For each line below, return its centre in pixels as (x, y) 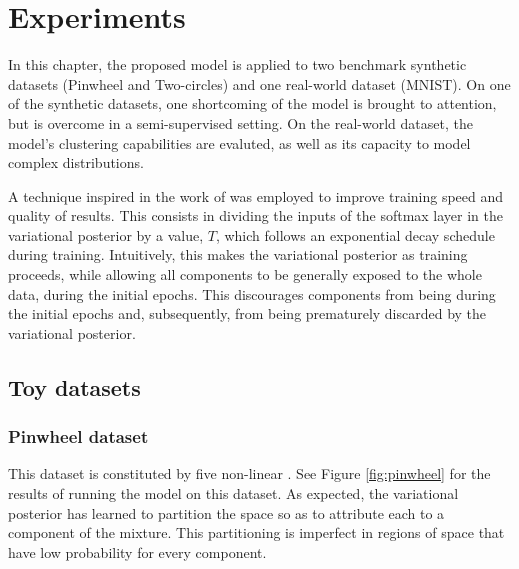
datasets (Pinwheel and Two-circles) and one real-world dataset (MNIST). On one (259, 83)
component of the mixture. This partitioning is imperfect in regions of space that (256, 532)
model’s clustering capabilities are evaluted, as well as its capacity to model (239, 142)
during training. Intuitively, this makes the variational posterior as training (238, 254)
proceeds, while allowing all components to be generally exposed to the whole (245, 274)
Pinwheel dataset (78, 436)
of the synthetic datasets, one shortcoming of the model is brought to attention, (252, 103)
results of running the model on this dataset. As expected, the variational (233, 493)
